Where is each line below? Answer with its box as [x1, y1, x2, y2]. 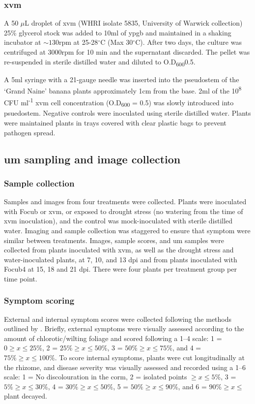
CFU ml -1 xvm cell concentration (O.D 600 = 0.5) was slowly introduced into [4, 95, 234, 109]
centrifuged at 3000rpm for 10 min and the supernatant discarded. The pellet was [4, 47, 250, 57]
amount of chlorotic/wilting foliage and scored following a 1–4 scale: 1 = [4, 333, 222, 343]
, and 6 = [178, 381, 207, 391]
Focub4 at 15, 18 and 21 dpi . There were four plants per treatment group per [4, 264, 237, 274]
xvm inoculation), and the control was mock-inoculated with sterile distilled [4, 216, 233, 226]
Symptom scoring [4, 294, 75, 307]
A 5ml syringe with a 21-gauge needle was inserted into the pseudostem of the [4, 74, 239, 84]
